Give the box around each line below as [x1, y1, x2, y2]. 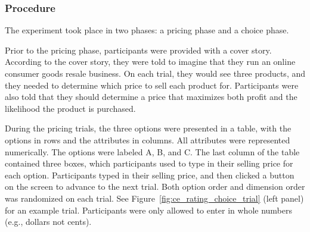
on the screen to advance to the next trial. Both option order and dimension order [5, 180, 305, 193]
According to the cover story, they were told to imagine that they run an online [5, 55, 296, 68]
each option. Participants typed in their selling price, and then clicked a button [5, 168, 294, 181]
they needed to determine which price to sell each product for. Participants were [5, 79, 299, 91]
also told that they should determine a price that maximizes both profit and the [5, 90, 297, 103]
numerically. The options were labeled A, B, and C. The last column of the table [5, 145, 300, 158]
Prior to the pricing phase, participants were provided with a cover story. [5, 43, 272, 56]
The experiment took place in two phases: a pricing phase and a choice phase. [5, 24, 289, 36]
